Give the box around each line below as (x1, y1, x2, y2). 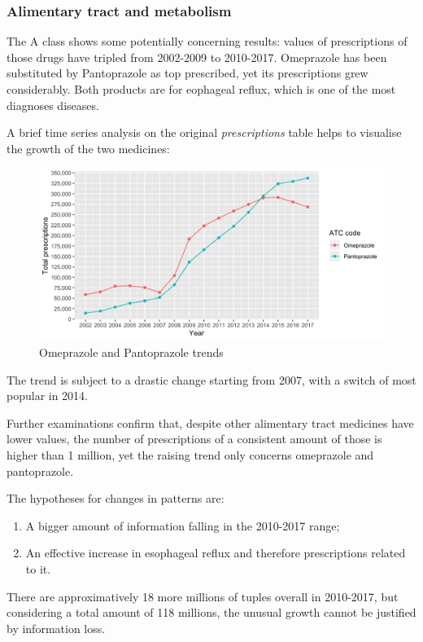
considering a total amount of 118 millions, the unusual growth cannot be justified (7, 604, 416, 621)
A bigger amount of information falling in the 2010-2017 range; (25, 517, 340, 534)
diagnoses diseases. (7, 96, 99, 113)
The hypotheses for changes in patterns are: (7, 490, 225, 507)
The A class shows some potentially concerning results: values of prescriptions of (7, 33, 408, 50)
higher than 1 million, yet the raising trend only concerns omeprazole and (7, 446, 374, 463)
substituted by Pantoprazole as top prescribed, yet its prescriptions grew (7, 64, 368, 81)
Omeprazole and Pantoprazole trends (39, 343, 224, 360)
